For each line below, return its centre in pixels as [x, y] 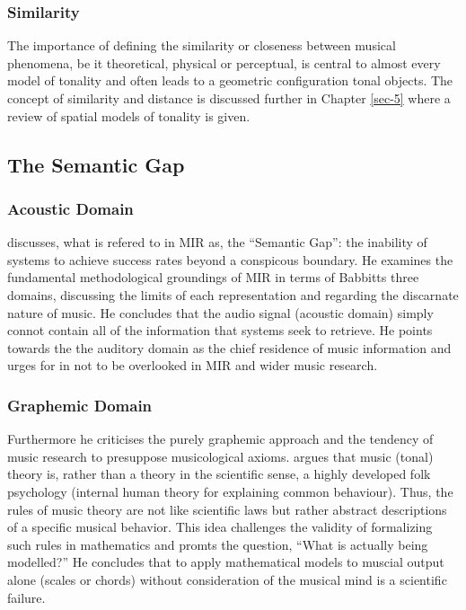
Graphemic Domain [80, 405]
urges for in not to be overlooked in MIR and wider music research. [193, 365]
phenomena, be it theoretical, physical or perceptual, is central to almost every [224, 62]
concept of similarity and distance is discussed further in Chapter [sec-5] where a [229, 98]
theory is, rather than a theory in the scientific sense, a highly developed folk [219, 474]
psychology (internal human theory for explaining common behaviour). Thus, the [230, 491]
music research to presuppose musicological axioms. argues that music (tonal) [220, 456]
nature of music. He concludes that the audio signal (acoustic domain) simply [220, 312]
